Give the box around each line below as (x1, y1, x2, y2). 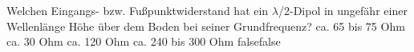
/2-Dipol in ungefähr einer (278, 2, 408, 18)
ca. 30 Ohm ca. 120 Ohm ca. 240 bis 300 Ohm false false (6, 33, 281, 50)
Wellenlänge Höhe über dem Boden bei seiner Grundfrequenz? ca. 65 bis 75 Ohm (6, 17, 405, 34)
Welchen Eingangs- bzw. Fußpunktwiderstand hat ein (6, 2, 269, 18)
